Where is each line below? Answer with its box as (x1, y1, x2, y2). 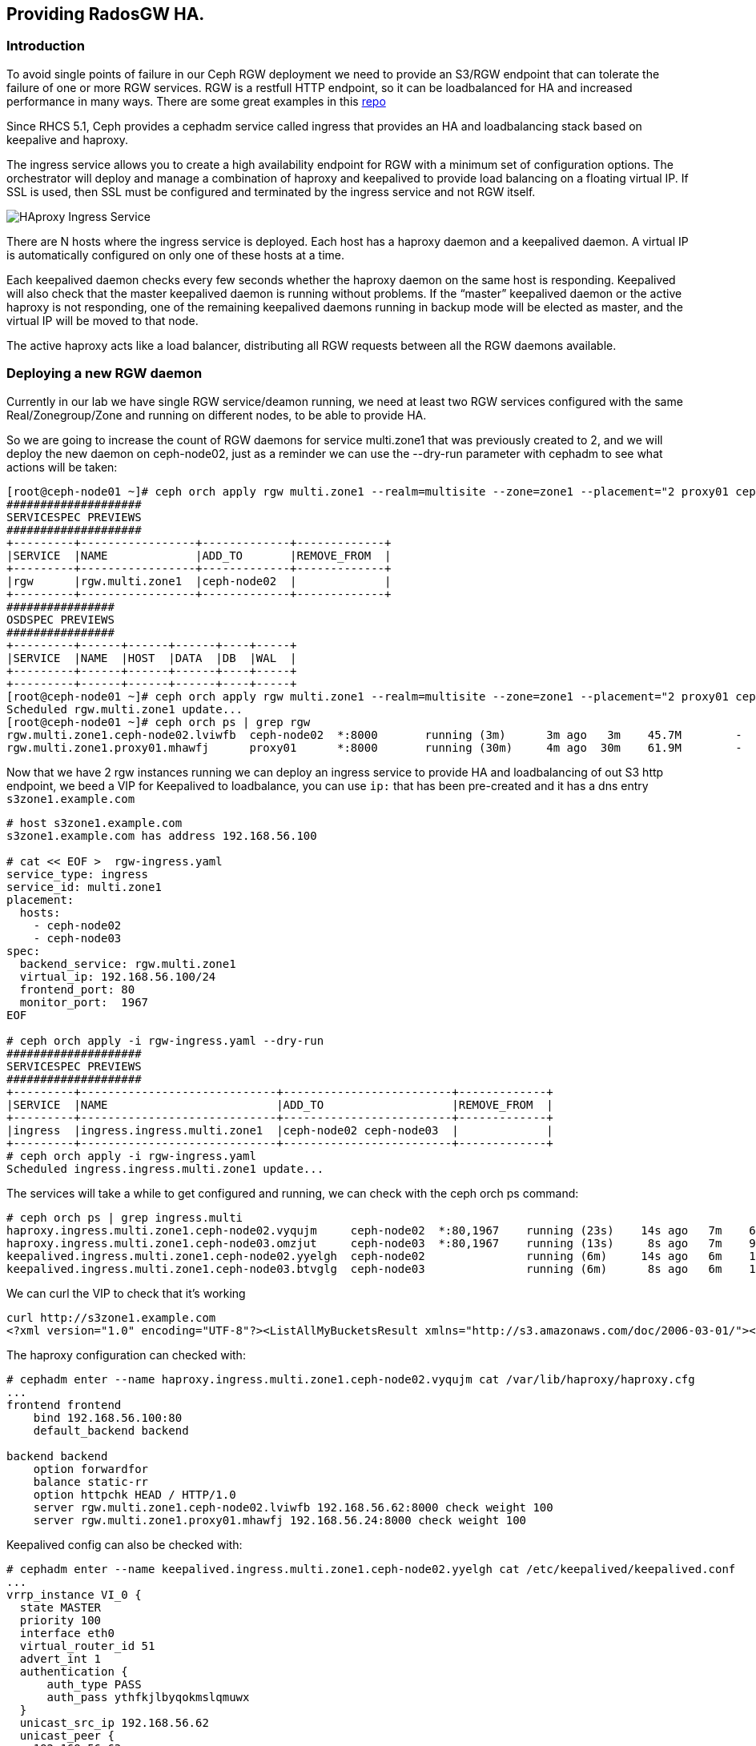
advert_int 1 (19, 1652, 102, 1665)
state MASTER (19, 1600, 102, 1614)
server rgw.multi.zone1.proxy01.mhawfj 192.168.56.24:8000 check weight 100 (33, 1513, 527, 1527)
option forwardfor (33, 1462, 149, 1475)
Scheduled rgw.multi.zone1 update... (6, 702, 243, 716)
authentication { (19, 1664, 128, 1678)
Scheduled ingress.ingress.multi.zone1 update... (6, 1162, 324, 1175)
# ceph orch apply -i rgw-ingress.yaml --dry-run (6, 1034, 324, 1047)
